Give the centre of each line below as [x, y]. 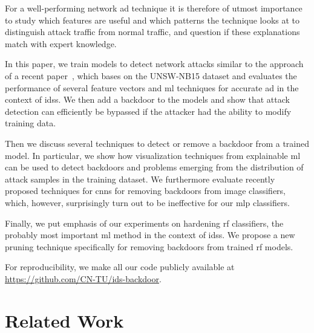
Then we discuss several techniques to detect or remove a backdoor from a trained [157, 143]
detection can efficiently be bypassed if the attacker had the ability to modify [148, 111]
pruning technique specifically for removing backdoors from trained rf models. [149, 246]
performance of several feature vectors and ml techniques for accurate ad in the [152, 87]
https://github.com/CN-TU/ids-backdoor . [83, 278]
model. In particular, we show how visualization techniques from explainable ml [153, 155]
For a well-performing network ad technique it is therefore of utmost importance [154, 8]
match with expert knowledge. [61, 43]
